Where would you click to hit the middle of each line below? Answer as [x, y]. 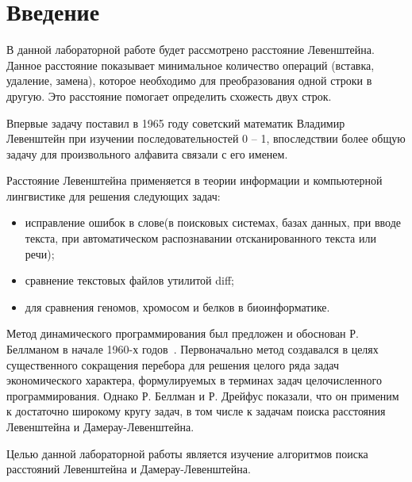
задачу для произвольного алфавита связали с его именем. [147, 153]
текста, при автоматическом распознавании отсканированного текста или [200, 238]
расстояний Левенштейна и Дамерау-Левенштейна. [129, 469]
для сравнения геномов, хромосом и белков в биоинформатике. [177, 306]
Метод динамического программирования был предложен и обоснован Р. [183, 333]
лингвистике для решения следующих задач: [114, 195]
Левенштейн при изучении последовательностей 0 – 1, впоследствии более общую [206, 138]
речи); [40, 253]
